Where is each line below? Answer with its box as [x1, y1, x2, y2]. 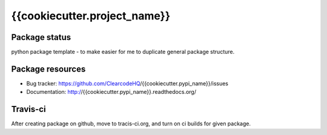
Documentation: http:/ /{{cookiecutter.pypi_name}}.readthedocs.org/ [26, 88, 197, 96]
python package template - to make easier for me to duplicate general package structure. [11, 48, 235, 56]
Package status [11, 32, 71, 42]
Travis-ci [11, 104, 46, 114]
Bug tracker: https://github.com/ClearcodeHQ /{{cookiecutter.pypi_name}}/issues [26, 79, 229, 87]
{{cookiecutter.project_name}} [11, 9, 171, 22]
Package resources [11, 64, 86, 74]
